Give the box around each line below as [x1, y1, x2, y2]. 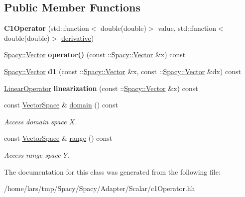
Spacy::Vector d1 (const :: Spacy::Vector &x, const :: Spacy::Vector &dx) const [4, 66, 241, 76]
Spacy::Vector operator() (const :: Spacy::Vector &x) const [4, 49, 186, 60]
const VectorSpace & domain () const [4, 99, 118, 110]
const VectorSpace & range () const [4, 133, 113, 143]
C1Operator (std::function [4, 23, 89, 33]
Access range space [4, 149, 61, 160]
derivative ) [61, 32, 94, 43]
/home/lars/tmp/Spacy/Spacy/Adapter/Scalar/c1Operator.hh [4, 183, 195, 194]
